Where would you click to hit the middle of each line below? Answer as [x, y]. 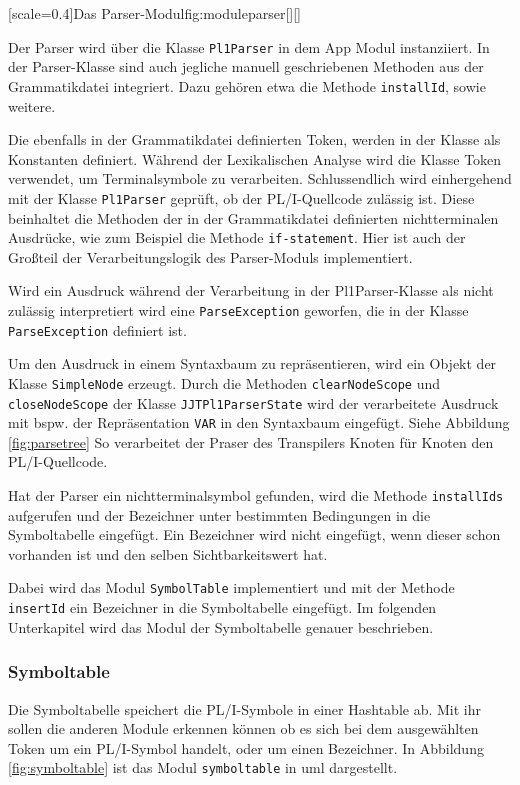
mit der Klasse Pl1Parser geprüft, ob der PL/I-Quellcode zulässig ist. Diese [241, 197]
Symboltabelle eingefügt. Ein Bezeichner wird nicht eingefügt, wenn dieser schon [254, 534]
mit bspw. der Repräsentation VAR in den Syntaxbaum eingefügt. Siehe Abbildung [259, 422]
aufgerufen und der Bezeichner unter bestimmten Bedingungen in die [219, 514]
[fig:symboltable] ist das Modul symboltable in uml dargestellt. [203, 767]
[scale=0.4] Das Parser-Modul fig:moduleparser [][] [154, 13]
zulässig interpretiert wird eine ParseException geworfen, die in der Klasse [238, 309]
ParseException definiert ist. [97, 329]
